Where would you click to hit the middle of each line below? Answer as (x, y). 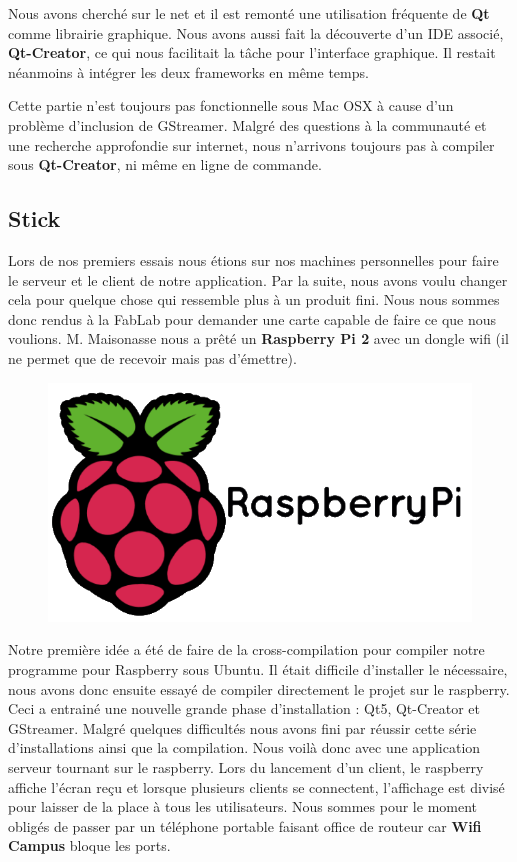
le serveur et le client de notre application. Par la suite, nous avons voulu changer (258, 279)
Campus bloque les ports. (89, 845)
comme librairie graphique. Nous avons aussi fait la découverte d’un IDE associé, (256, 32)
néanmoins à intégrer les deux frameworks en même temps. (188, 71)
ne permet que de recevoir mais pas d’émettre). (152, 357)
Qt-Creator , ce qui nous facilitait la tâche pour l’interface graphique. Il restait (252, 52)
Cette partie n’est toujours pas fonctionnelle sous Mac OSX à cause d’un (231, 105)
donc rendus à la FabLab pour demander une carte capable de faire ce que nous (252, 318)
